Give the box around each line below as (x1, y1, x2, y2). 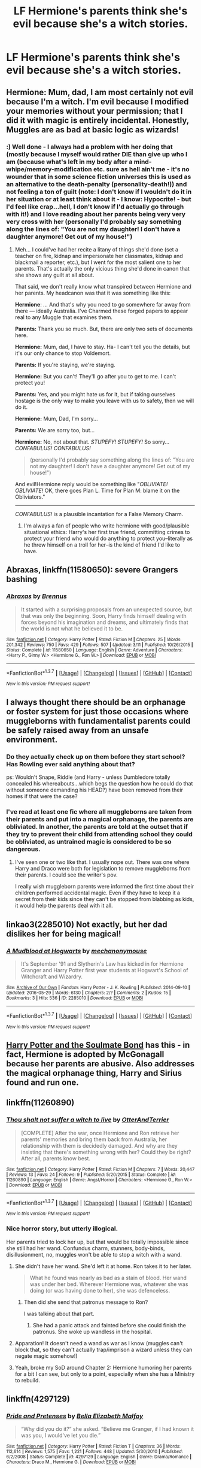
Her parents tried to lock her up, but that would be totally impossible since (6, 1238, 189, 1245)
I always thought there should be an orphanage (6, 697, 186, 707)
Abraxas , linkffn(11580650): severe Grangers (6, 565, 178, 575)
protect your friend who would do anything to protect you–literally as (23, 535, 193, 542)
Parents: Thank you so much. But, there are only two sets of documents (14, 325, 193, 332)
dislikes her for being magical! (6, 929, 121, 939)
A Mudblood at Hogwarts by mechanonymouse (6, 947, 147, 955)
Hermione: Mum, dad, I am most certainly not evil (6, 87, 193, 97)
